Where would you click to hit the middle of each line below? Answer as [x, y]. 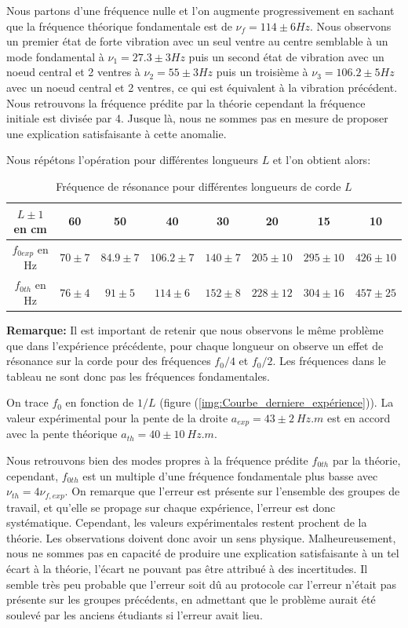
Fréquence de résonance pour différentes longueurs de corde [199, 186]
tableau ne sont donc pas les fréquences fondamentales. [138, 376]
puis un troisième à [262, 72]
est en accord [359, 417]
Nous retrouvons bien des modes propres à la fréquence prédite [157, 460]
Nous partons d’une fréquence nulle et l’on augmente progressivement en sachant [200, 10]
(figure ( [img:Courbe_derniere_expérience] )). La [277, 402]
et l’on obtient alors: [322, 160]
